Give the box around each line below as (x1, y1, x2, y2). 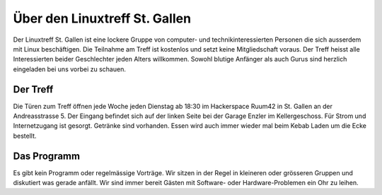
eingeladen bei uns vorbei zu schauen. (13, 64, 127, 73)
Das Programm (13, 150, 81, 162)
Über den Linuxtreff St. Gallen (13, 11, 191, 26)
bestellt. (13, 131, 37, 140)
